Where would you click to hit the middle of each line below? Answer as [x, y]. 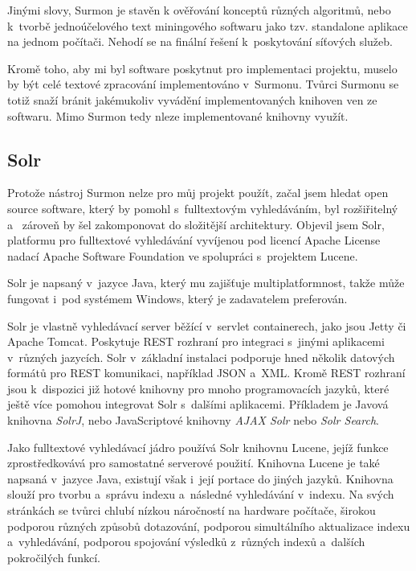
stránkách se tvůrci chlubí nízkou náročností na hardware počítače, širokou [192, 510]
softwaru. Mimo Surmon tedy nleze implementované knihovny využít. [178, 115]
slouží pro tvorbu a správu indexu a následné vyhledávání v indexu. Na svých [201, 494]
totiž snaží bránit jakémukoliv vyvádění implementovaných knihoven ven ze [192, 99]
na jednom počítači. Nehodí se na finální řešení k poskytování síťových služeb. [200, 41]
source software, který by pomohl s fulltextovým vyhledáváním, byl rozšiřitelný [203, 208]
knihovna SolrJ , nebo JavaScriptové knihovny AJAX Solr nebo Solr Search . [193, 420]
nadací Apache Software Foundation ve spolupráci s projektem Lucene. [183, 255]
